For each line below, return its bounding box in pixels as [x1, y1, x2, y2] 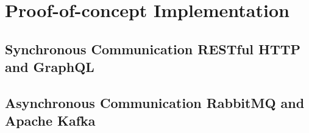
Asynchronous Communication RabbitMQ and [5, 93, 305, 112]
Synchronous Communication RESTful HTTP [5, 39, 301, 58]
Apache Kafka [5, 111, 96, 130]
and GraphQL [5, 57, 94, 76]
